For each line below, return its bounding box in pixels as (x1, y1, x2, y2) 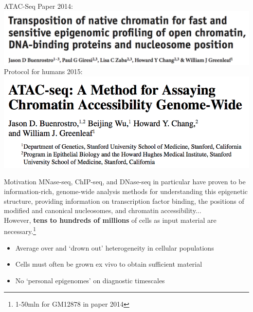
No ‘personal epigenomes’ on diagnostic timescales (15, 275, 165, 285)
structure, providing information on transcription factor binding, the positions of (4, 195, 244, 206)
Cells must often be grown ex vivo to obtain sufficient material (15, 259, 202, 269)
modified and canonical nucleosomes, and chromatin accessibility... (4, 205, 201, 215)
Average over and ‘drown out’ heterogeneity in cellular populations (15, 242, 214, 253)
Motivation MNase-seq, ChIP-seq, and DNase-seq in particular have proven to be (4, 176, 246, 187)
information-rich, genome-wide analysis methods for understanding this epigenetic (4, 186, 248, 196)
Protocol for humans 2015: (4, 66, 83, 77)
